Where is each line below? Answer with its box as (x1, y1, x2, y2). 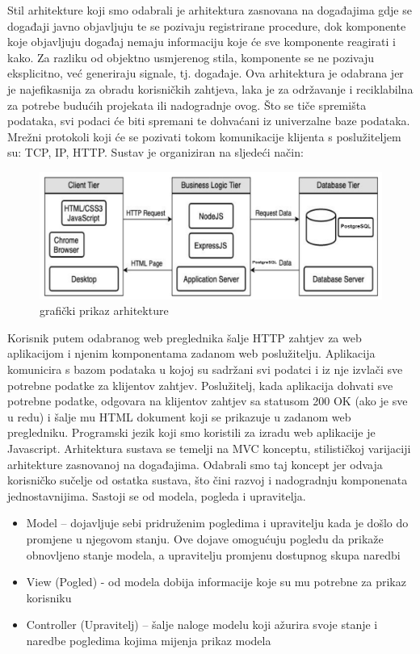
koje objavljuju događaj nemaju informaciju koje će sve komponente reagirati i (7, 33, 396, 50)
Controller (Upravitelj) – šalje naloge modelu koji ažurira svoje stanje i (26, 616, 378, 633)
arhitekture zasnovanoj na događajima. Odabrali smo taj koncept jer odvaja (7, 455, 383, 472)
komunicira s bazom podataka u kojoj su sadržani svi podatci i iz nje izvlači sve (7, 361, 403, 378)
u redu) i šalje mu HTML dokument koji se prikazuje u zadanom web (7, 408, 351, 425)
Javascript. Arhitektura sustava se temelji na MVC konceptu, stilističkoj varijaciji (7, 440, 411, 457)
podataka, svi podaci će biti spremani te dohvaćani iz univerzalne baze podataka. (7, 112, 410, 129)
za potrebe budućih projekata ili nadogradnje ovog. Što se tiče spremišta (7, 96, 367, 113)
